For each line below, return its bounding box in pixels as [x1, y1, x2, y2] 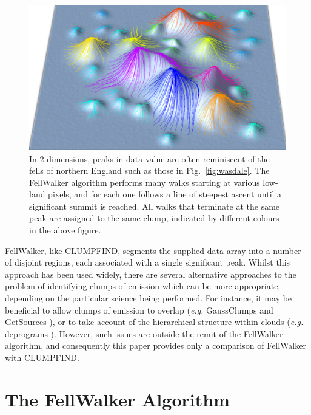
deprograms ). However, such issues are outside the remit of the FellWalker [5, 327, 283, 340]
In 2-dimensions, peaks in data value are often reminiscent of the [29, 152, 270, 165]
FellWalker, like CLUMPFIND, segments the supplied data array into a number [5, 244, 301, 256]
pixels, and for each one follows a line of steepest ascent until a [48, 188, 282, 201]
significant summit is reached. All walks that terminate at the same [29, 199, 280, 212]
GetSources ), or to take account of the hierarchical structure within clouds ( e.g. [5, 315, 304, 328]
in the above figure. [29, 224, 101, 236]
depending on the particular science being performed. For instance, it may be [5, 292, 292, 304]
